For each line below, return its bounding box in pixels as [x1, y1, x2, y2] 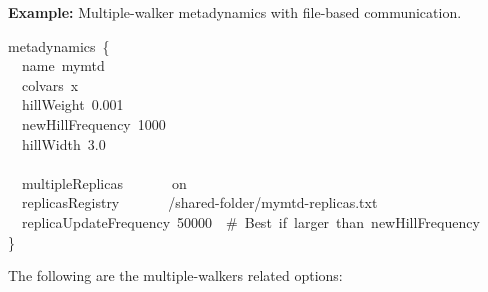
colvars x [21, 74, 79, 95]
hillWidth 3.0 [21, 133, 106, 154]
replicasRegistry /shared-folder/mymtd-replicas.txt [21, 192, 378, 213]
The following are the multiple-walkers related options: [8, 265, 343, 286]
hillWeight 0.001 [21, 94, 124, 115]
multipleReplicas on [21, 172, 187, 193]
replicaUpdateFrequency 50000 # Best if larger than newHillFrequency [21, 211, 480, 232]
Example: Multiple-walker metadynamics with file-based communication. [8, 2, 462, 22]
